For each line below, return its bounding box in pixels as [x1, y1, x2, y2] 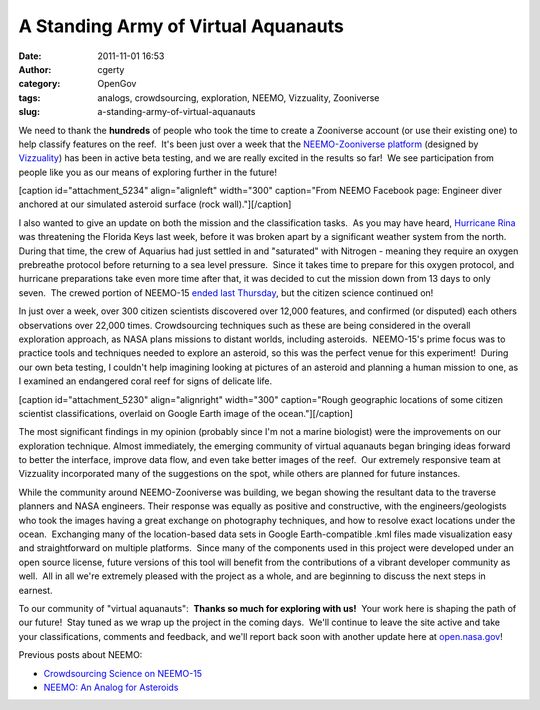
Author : [18, 63, 52, 75]
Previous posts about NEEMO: [18, 649, 143, 661]
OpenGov [97, 78, 137, 90]
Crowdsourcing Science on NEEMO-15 [43, 667, 203, 679]
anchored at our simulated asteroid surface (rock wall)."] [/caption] [18, 198, 292, 210]
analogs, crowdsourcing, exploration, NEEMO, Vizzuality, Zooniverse [97, 91, 380, 104]
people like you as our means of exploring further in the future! [18, 166, 277, 178]
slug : [18, 106, 40, 118]
